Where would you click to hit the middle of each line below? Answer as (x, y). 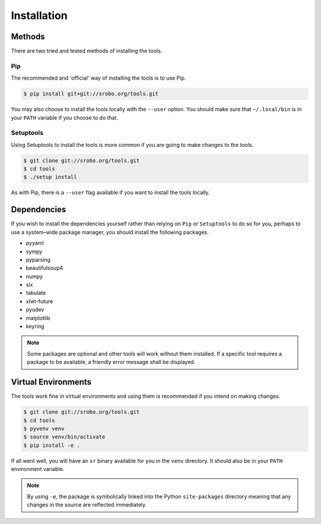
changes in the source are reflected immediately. (87, 505)
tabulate (36, 293)
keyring (35, 327)
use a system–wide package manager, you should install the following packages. (110, 232)
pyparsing (38, 259)
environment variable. (38, 469)
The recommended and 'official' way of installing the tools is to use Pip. (99, 78)
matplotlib (38, 318)
